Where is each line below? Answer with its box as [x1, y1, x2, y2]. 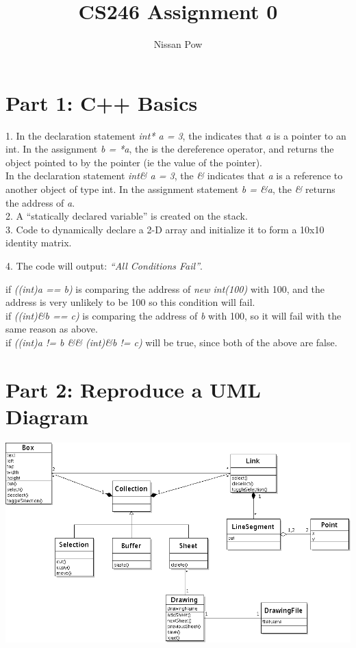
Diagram [5, 402, 89, 430]
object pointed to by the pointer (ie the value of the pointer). [5, 155, 262, 169]
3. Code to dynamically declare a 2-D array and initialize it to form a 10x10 [5, 222, 325, 236]
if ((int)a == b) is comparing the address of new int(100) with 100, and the [5, 281, 325, 296]
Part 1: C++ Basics [5, 88, 198, 116]
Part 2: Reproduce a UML [5, 375, 261, 403]
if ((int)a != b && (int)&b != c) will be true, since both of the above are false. [5, 335, 338, 349]
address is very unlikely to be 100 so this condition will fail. [5, 295, 255, 309]
